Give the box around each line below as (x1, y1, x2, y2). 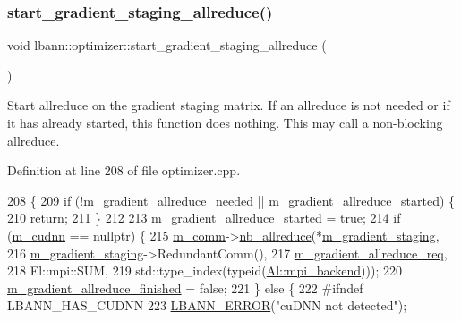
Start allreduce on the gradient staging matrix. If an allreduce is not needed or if (7, 96, 450, 114)
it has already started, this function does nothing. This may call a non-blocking (7, 114, 443, 131)
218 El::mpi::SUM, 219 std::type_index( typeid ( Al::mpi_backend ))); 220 (7, 261, 402, 280)
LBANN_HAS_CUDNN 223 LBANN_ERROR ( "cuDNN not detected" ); (7, 296, 407, 315)
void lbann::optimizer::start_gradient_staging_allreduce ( (7, 36, 327, 55)
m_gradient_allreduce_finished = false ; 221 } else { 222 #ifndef (7, 278, 363, 297)
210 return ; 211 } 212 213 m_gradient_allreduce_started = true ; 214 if (7, 208, 401, 227)
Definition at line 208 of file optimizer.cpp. (7, 161, 241, 180)
